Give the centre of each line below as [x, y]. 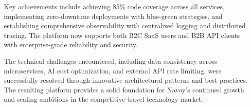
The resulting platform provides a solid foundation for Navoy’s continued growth [124, 89]
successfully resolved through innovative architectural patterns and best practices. [126, 80]
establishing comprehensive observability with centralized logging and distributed [125, 26]
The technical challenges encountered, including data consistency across [111, 61]
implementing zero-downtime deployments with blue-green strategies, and [113, 16]
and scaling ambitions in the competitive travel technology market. [104, 99]
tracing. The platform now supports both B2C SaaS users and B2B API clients [122, 35]
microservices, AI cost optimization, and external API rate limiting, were [113, 70]
